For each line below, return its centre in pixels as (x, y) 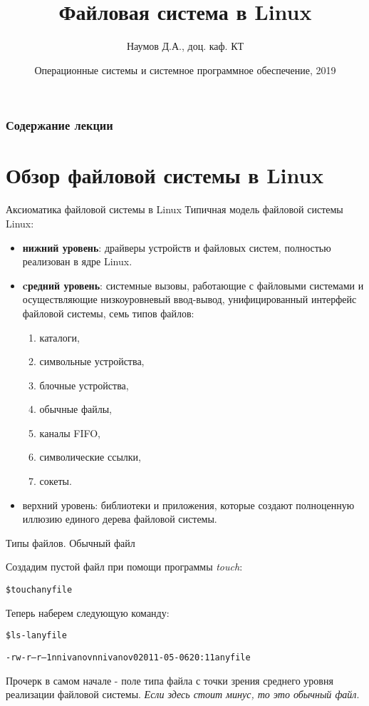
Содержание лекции (59, 125)
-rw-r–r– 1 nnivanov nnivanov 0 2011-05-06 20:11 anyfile (128, 657)
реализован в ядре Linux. (77, 261)
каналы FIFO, (70, 433)
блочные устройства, (84, 385)
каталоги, (59, 337)
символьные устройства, (92, 361)
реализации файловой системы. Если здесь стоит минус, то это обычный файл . (183, 694)
